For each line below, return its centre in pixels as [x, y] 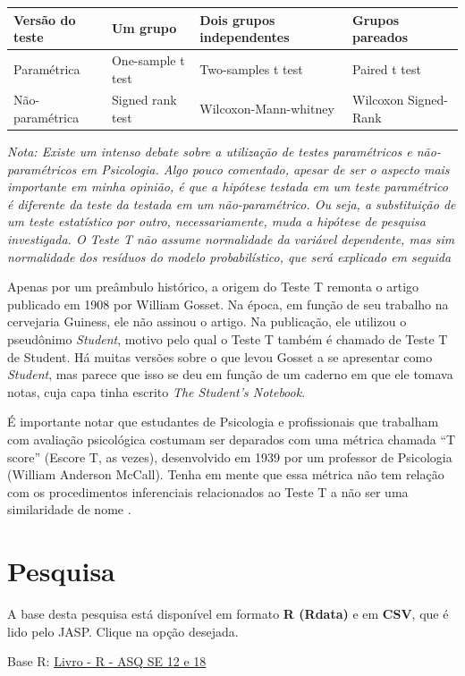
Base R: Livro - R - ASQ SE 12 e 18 [107, 661]
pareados [380, 37]
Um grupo [144, 28]
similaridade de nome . [69, 509]
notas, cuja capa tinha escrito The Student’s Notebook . [156, 391]
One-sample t [148, 59]
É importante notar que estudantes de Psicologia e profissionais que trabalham [223, 422]
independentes [245, 37]
